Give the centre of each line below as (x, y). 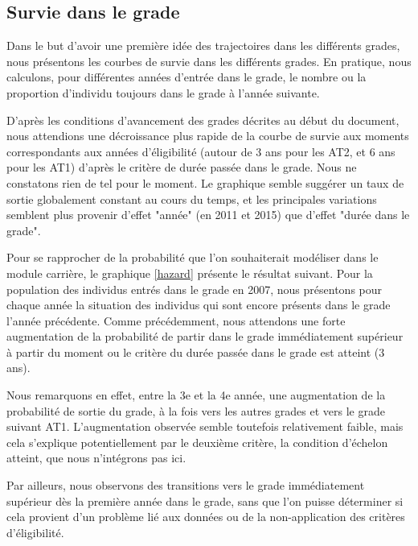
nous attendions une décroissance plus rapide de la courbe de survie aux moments (208, 136)
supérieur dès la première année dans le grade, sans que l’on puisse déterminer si (205, 500)
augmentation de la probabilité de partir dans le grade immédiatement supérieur (205, 336)
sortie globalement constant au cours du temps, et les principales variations (192, 199)
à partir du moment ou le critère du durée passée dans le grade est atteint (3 (196, 352)
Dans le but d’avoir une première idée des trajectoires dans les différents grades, (203, 45)
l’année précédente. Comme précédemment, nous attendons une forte (176, 320)
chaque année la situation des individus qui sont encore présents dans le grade (199, 305)
